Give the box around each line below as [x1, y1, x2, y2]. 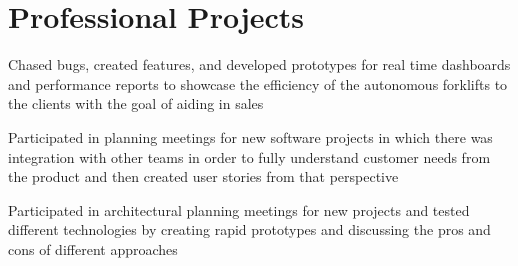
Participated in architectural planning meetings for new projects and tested [8, 199, 470, 220]
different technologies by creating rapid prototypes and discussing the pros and [8, 219, 491, 240]
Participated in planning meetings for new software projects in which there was [8, 126, 493, 147]
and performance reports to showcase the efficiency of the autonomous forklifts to [8, 73, 508, 94]
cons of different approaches [8, 238, 178, 259]
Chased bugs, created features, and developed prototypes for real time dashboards [8, 54, 511, 75]
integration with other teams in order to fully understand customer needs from [8, 146, 491, 167]
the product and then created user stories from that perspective [8, 166, 399, 187]
